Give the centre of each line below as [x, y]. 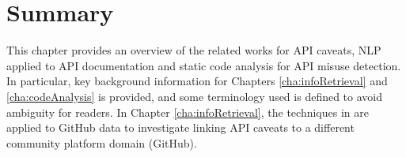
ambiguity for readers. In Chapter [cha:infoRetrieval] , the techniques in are [188, 112]
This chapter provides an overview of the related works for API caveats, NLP [194, 50]
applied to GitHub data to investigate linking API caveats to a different [180, 127]
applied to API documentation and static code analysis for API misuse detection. [204, 65]
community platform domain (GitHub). [102, 142]
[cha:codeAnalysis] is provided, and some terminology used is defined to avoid [194, 96]
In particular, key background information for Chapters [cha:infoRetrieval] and [197, 81]
